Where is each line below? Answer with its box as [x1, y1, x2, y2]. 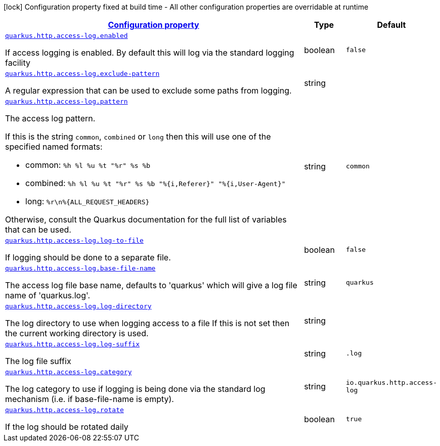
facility [5, 58, 30, 68]
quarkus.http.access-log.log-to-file [5, 237, 144, 244]
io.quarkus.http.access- [345, 378, 437, 386]
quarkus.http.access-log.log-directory [5, 302, 152, 310]
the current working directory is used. [5, 328, 149, 338]
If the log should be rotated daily [5, 422, 128, 432]
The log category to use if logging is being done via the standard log [5, 384, 266, 394]
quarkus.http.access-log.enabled [5, 32, 128, 39]
